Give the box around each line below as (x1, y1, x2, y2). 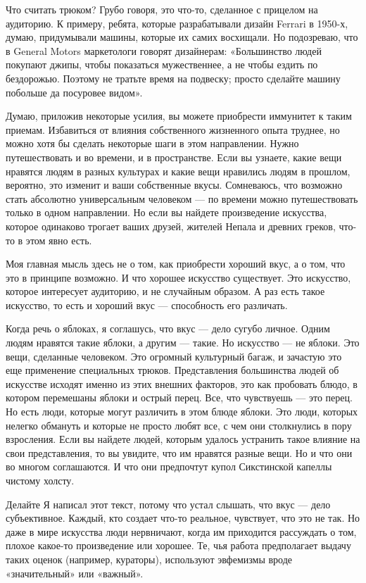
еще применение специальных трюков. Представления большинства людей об (6, 363, 339, 377)
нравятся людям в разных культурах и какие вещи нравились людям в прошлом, (6, 163, 351, 178)
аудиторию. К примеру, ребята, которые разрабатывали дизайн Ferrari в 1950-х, (6, 15, 348, 30)
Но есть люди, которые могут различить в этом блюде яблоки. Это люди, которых (6, 404, 358, 419)
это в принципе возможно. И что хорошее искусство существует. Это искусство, (6, 270, 351, 284)
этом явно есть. (25, 232, 92, 247)
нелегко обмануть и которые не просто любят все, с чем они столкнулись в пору (6, 418, 352, 432)
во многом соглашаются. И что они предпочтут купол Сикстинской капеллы (6, 459, 332, 474)
